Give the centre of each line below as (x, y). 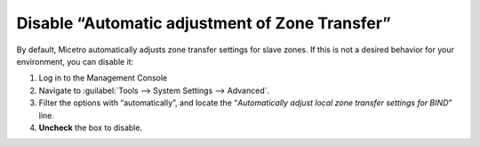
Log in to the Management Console (103, 78)
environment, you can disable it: (75, 61)
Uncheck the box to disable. (90, 128)
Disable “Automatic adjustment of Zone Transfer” (204, 23)
